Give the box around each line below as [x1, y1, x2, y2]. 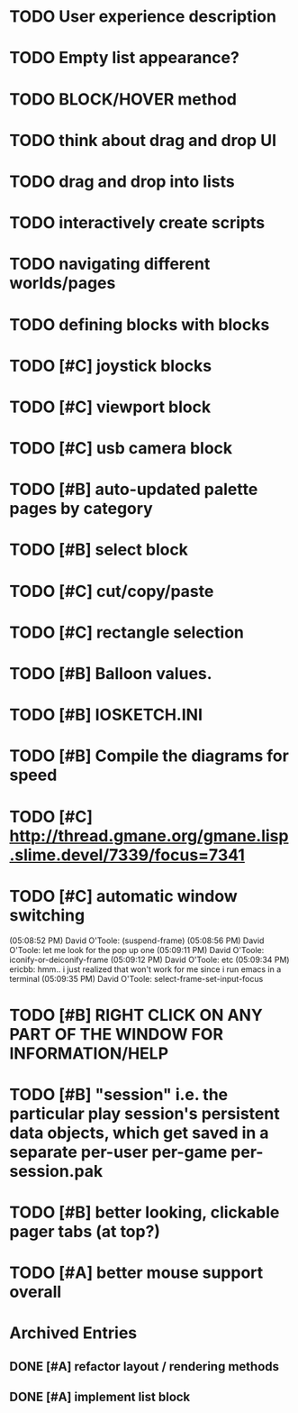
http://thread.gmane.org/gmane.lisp [9, 825, 289, 846]
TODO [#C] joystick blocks [9, 355, 212, 376]
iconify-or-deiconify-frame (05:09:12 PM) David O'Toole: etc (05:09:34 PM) [9, 954, 290, 965]
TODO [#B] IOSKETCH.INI [9, 705, 203, 725]
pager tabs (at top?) [9, 1222, 160, 1242]
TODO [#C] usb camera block [9, 438, 233, 459]
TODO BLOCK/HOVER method [9, 88, 237, 109]
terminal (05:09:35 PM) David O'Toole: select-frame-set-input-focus [9, 973, 264, 984]
